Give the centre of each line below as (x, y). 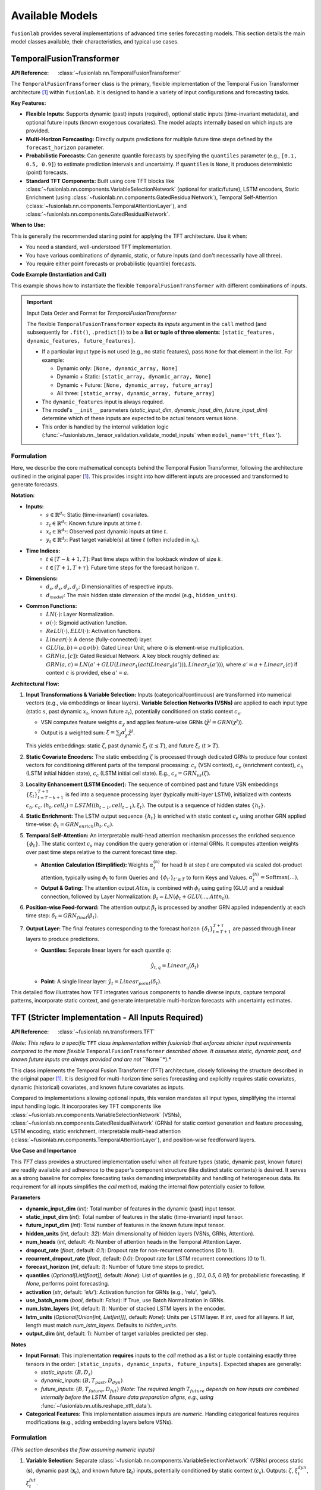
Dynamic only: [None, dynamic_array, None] (117, 368)
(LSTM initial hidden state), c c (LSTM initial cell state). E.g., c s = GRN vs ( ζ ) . (118, 774)
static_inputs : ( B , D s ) (67, 1373)
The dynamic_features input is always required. (103, 402)
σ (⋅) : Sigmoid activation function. (87, 622)
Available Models (54, 15)
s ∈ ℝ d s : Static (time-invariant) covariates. (97, 514)
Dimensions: (42, 578)
